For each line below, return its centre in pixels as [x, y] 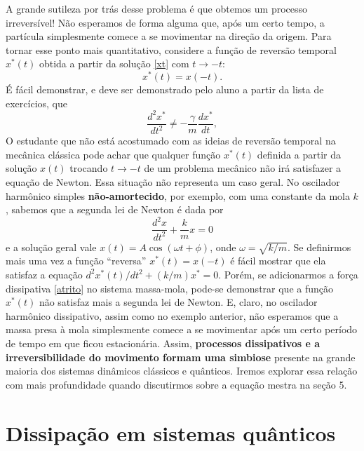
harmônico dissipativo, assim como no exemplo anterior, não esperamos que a [172, 315]
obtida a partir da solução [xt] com [114, 63]
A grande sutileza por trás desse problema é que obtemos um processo [157, 8]
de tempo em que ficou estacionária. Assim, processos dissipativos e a [163, 343]
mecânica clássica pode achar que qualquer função [113, 154]
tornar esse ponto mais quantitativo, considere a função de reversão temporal [171, 49]
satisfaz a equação [44, 274]
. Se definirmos [319, 247]
